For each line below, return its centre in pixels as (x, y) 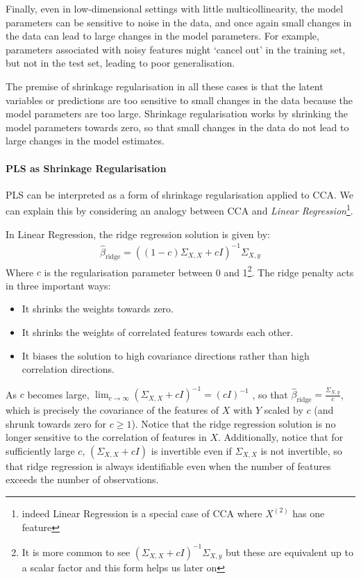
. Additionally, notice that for (280, 437)
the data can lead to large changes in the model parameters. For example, (162, 36)
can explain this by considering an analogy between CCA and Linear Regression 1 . (179, 209)
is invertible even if (191, 450)
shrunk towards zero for (56, 423)
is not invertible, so (301, 450)
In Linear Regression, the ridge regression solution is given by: (138, 234)
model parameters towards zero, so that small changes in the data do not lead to (177, 127)
